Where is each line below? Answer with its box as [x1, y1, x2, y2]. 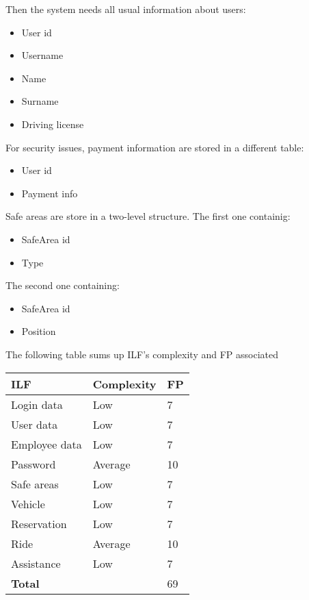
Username [21, 48, 64, 62]
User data [11, 416, 58, 432]
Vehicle [11, 495, 45, 512]
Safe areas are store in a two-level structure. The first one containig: [5, 209, 291, 223]
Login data [11, 396, 63, 412]
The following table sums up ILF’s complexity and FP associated [5, 347, 278, 361]
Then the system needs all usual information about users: [5, 2, 246, 16]
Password [11, 455, 56, 472]
